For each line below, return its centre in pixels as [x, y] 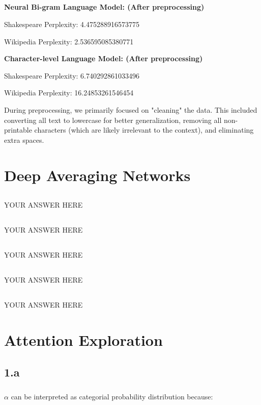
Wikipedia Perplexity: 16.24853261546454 [69, 93]
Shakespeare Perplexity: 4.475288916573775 [72, 24]
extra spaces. [24, 140]
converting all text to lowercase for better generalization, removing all [113, 120]
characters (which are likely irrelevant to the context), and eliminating [144, 130]
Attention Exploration [83, 339]
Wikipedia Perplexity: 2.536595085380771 [69, 41]
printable [18, 130]
